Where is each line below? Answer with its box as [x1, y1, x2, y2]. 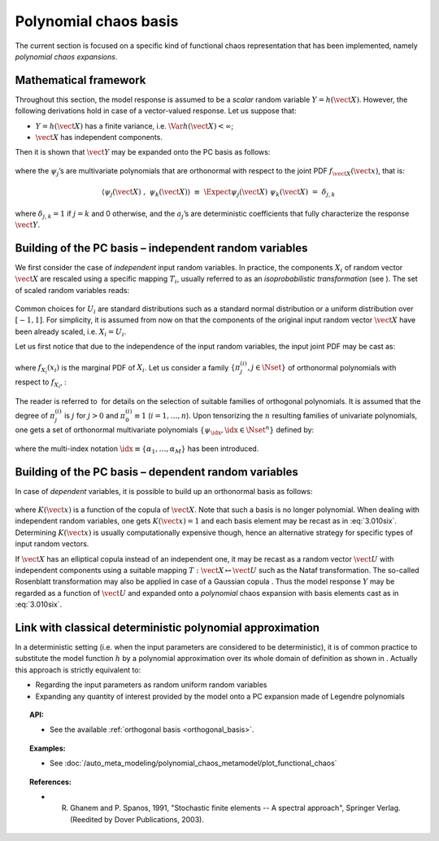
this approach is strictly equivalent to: [15, 664, 141, 675]
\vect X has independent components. [35, 133, 163, 142]
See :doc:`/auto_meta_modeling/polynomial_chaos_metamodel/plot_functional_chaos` [50, 758, 337, 769]
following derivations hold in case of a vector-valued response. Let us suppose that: [15, 106, 297, 116]
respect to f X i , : [15, 377, 67, 390]
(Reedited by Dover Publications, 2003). [70, 814, 205, 824]
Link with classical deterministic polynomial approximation [15, 620, 320, 634]
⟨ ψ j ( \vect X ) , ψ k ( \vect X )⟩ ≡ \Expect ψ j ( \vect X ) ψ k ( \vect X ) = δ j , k [102, 187, 336, 199]
